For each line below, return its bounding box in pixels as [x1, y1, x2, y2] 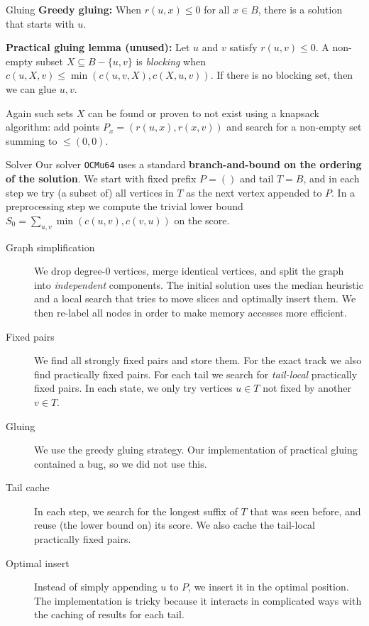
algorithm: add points [6, 119, 100, 134]
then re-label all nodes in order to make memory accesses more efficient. [34, 304, 347, 319]
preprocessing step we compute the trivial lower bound [6, 199, 243, 214]
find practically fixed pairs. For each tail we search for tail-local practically [34, 366, 358, 381]
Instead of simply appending [34, 579, 158, 594]
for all [204, 2, 230, 16]
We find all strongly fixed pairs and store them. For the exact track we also [34, 353, 362, 368]
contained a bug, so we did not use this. [34, 456, 207, 471]
